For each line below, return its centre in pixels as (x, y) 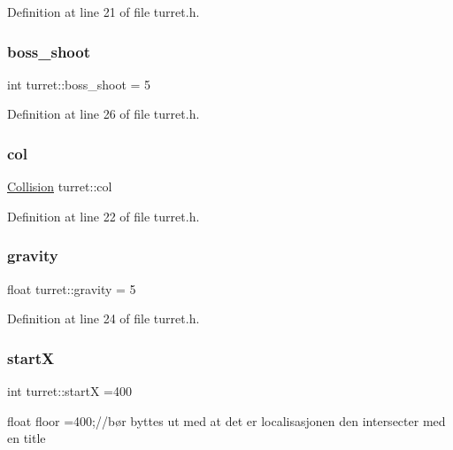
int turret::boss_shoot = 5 (79, 84)
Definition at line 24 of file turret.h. (104, 318)
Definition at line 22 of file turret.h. (104, 216)
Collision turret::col (60, 186)
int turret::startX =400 (69, 391)
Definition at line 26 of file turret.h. (104, 114)
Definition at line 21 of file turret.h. (104, 12)
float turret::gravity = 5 (72, 288)
